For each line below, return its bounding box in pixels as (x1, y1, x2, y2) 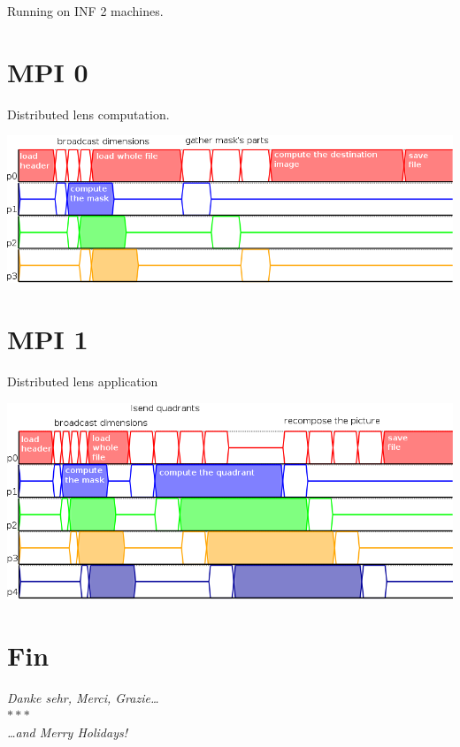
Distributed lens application (7, 372, 158, 391)
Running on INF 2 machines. (7, 2, 164, 19)
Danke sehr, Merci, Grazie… (7, 688, 159, 706)
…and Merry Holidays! (7, 722, 127, 741)
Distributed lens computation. (7, 104, 170, 123)
